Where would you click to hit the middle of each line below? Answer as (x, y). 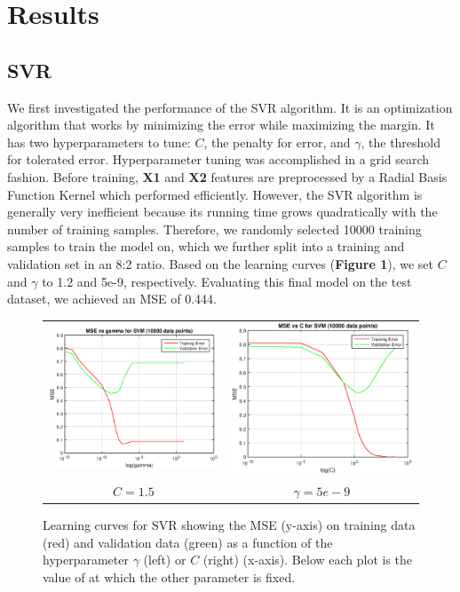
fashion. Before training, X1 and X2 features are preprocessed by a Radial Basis (227, 176)
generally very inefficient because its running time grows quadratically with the (222, 212)
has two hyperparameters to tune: (99, 142)
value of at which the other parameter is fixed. (169, 576)
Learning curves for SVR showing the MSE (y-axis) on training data (229, 525)
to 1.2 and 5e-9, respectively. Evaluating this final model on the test (227, 281)
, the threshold (401, 142)
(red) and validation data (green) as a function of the (188, 542)
